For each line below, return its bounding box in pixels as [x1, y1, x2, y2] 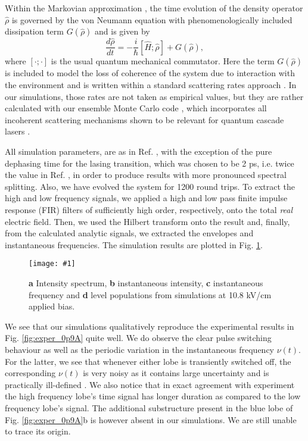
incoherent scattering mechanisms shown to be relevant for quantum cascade [5, 113, 284, 126]
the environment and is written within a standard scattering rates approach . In [5, 79, 297, 91]
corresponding [5, 367, 56, 379]
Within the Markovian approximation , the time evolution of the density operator [5, 2, 303, 14]
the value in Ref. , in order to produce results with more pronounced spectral [5, 168, 287, 181]
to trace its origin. [5, 425, 71, 437]
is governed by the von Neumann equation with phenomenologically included [11, 13, 293, 26]
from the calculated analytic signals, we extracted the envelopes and [5, 227, 254, 239]
